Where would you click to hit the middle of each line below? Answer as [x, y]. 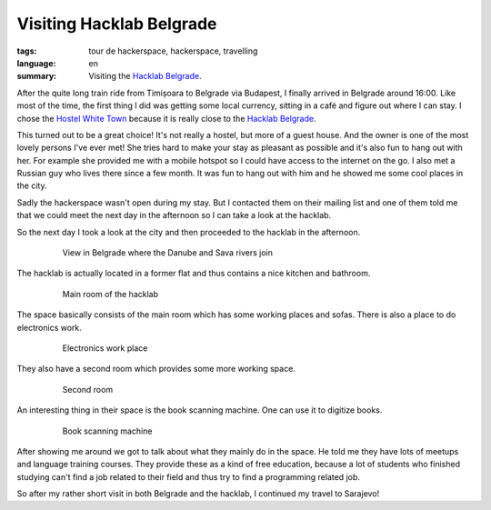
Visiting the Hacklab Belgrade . [145, 76]
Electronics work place [105, 348]
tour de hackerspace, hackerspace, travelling [173, 51]
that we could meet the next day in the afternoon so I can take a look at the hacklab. [174, 215]
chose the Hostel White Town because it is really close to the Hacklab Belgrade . [166, 118]
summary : [37, 76]
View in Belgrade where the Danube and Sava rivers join [167, 253]
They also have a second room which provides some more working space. [156, 369]
